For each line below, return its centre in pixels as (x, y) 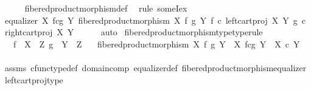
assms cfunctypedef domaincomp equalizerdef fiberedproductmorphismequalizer (155, 67)
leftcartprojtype (34, 79)
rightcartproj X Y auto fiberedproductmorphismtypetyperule (134, 32)
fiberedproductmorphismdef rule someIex (106, 8)
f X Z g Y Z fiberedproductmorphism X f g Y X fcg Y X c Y (156, 43)
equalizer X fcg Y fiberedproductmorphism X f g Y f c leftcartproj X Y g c (155, 20)
